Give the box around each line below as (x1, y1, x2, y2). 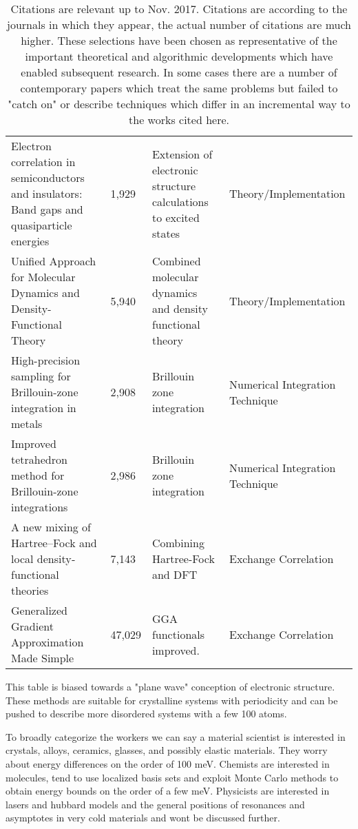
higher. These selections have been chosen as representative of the (21, 32, 337, 48)
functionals (151, 626, 205, 642)
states (151, 225, 180, 241)
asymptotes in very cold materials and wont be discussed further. (6, 810, 280, 825)
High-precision (11, 352, 81, 368)
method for (11, 467, 65, 483)
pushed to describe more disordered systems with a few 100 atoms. (6, 706, 287, 721)
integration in (11, 400, 76, 416)
